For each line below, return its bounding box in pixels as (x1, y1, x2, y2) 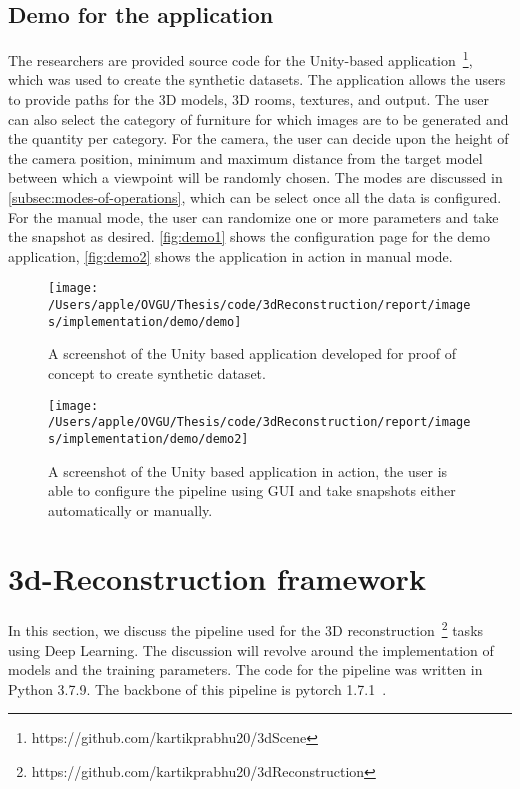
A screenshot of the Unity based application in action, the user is (48, 460, 448, 481)
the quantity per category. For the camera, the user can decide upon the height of (8, 128, 509, 149)
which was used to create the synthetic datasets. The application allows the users (8, 69, 506, 90)
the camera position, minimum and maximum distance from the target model (8, 147, 483, 168)
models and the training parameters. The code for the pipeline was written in (8, 659, 483, 680)
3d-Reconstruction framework (8, 558, 426, 599)
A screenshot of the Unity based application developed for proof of (48, 343, 456, 364)
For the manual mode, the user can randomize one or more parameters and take (8, 206, 499, 227)
